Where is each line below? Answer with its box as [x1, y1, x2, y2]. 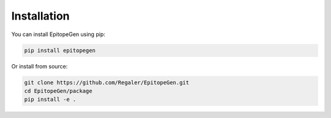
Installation [11, 9, 70, 23]
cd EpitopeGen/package [24, 87, 93, 94]
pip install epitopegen [24, 46, 96, 54]
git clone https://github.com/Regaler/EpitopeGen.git [24, 79, 189, 86]
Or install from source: [11, 62, 68, 70]
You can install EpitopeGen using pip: [11, 31, 105, 38]
